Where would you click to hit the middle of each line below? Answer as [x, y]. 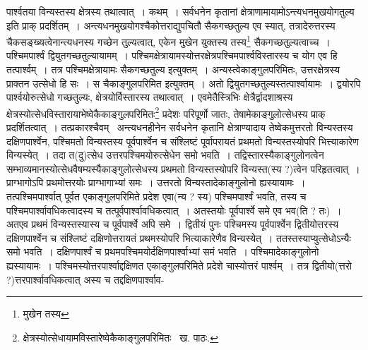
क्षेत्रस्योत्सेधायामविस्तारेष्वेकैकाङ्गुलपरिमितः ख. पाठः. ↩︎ [120, 337]
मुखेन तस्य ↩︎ [46, 314]
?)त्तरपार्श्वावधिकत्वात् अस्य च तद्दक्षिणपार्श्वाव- [85, 279]
